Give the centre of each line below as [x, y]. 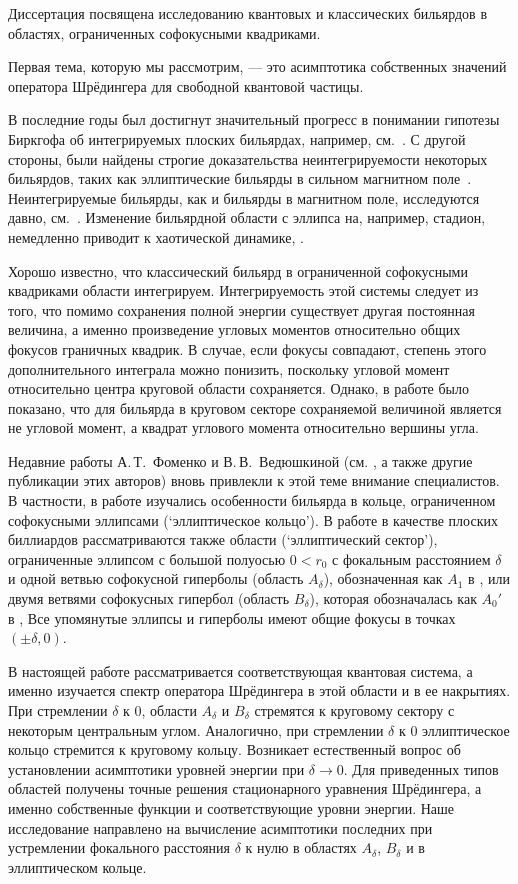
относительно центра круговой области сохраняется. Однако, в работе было [238, 388]
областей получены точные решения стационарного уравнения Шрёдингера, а [245, 788]
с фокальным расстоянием [411, 558]
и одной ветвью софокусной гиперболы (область [156, 578]
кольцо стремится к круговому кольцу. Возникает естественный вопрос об [234, 749]
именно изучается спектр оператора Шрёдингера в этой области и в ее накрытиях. [259, 690]
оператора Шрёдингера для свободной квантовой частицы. [186, 85]
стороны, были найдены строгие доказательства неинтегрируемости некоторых [248, 158]
